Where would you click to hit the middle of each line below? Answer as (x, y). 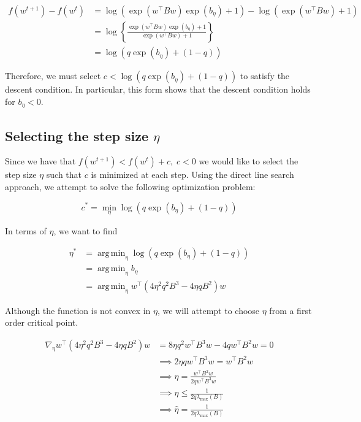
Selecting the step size (77, 135)
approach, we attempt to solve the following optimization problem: (130, 186)
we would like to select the (249, 161)
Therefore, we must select (53, 76)
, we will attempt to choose (208, 310)
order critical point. (42, 322)
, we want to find (85, 230)
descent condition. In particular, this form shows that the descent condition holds (158, 89)
